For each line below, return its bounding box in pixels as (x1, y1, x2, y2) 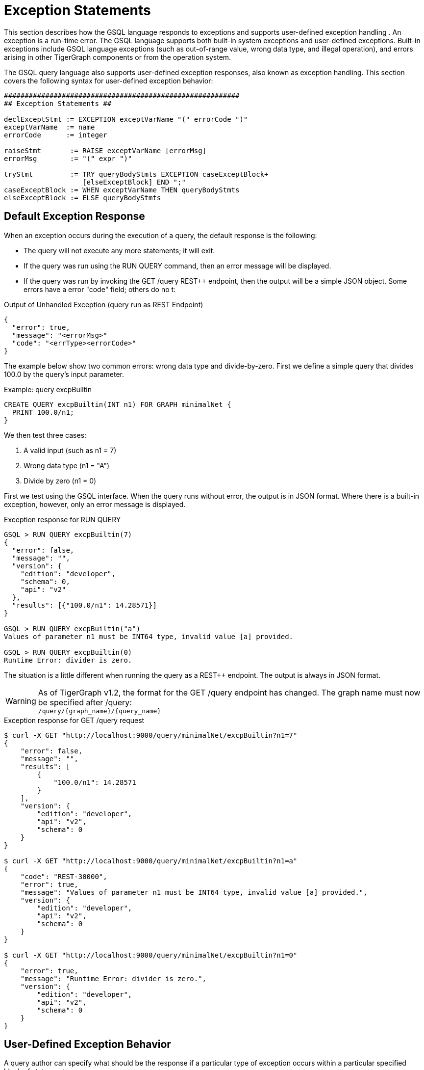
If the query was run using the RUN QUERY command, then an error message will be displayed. (24, 261, 331, 270)
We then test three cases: (4, 430, 87, 439)
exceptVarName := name (4, 123, 95, 131)
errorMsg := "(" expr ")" (4, 154, 132, 162)
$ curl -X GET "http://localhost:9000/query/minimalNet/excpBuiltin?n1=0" (4, 951, 298, 959)
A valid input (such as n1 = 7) (24, 446, 117, 455)
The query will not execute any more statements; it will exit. (24, 246, 215, 255)
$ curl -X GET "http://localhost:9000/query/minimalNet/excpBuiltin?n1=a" (4, 856, 298, 865)
